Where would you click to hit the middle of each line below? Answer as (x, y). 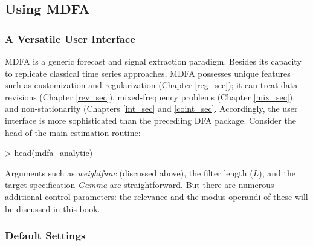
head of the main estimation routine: (73, 132)
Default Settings (45, 235)
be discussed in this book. (53, 208)
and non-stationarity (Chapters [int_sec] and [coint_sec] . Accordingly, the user (151, 108)
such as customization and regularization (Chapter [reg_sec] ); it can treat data (151, 85)
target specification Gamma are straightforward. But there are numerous (140, 185)
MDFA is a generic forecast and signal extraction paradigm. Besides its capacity (153, 61)
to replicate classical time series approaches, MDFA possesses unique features (148, 73)
